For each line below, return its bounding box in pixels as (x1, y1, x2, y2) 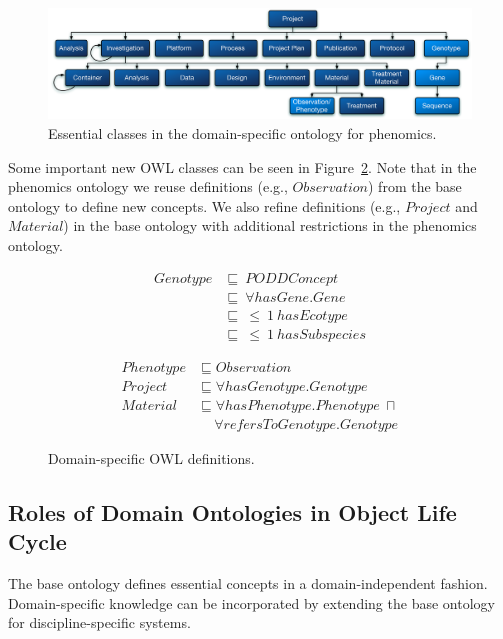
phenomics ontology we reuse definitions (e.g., (8, 176, 288, 197)
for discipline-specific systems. (8, 612, 191, 633)
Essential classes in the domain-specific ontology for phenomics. (48, 122, 437, 143)
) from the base (368, 176, 462, 197)
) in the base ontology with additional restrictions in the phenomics (63, 215, 477, 236)
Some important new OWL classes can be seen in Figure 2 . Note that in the (8, 156, 477, 177)
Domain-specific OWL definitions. (48, 447, 255, 468)
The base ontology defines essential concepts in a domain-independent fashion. (8, 572, 488, 593)
